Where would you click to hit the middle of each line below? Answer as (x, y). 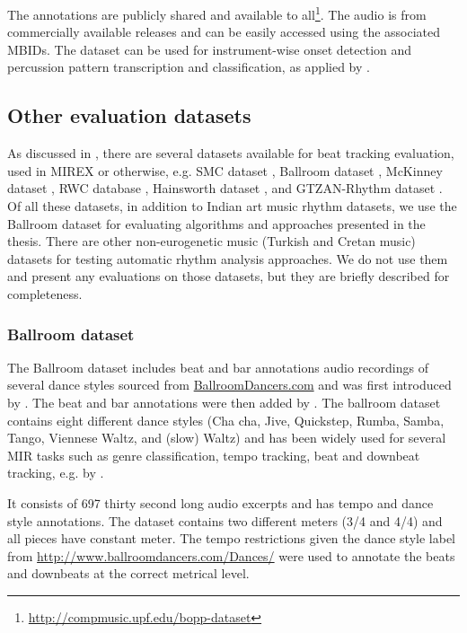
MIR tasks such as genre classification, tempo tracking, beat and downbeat (214, 455)
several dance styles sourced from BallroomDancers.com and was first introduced (229, 385)
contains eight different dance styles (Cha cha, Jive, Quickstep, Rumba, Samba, (226, 420)
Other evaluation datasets (129, 115)
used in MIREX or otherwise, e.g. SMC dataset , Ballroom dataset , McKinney (225, 170)
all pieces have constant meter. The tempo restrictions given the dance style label (231, 538)
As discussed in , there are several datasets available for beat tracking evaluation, (231, 153)
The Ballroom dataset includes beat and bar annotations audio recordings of (218, 367)
